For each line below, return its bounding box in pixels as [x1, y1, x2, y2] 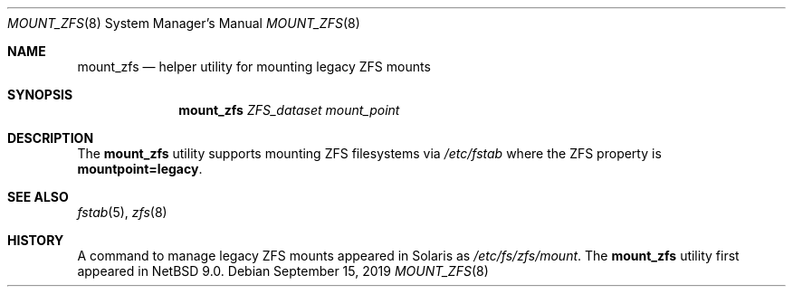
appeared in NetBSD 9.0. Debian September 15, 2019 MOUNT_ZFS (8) [77, 263, 489, 279]
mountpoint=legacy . [77, 161, 203, 176]
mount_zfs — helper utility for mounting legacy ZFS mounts [77, 59, 431, 74]
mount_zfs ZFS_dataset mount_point [178, 102, 400, 118]
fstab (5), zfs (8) [77, 204, 167, 220]
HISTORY [7, 232, 64, 248]
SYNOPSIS [7, 87, 73, 102]
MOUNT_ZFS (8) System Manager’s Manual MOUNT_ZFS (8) [7, 15, 360, 31]
